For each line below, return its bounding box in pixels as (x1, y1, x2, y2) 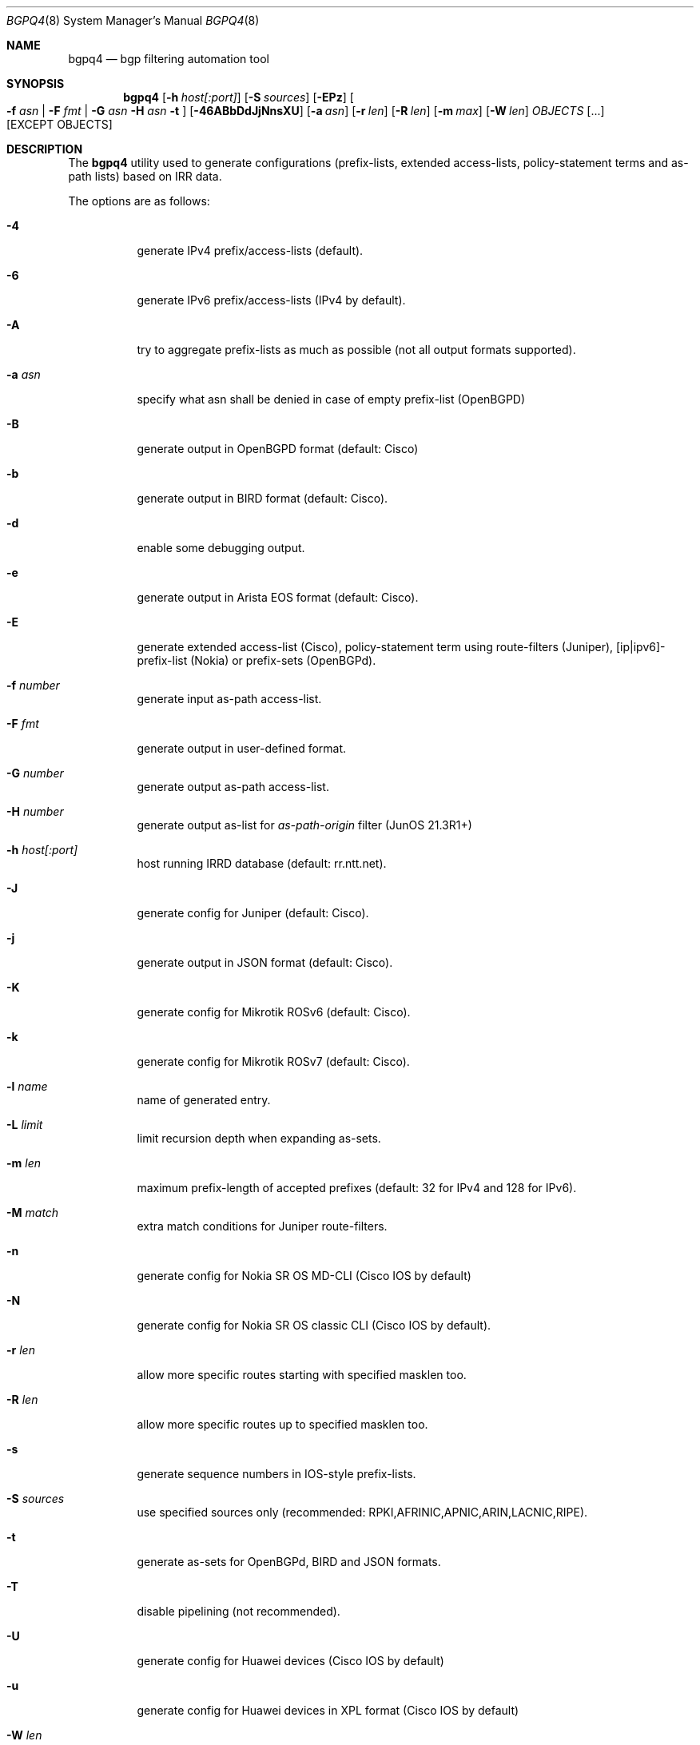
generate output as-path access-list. (137, 780, 329, 793)
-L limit (6, 1118, 43, 1131)
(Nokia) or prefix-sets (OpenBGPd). (190, 654, 376, 667)
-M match (6, 1206, 59, 1219)
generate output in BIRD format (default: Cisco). (137, 491, 388, 505)
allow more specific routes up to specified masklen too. (137, 1417, 428, 1431)
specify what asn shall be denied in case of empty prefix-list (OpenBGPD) (137, 392, 526, 406)
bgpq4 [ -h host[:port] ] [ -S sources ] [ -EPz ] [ (123, 90, 354, 104)
